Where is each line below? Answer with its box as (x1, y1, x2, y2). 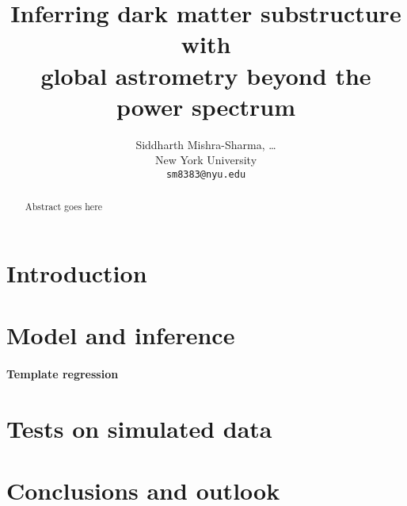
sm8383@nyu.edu (165, 168, 246, 180)
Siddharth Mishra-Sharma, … (135, 136, 276, 152)
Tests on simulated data (6, 412, 272, 444)
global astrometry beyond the (40, 59, 371, 91)
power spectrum (116, 90, 296, 122)
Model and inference (6, 319, 235, 351)
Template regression (6, 366, 119, 382)
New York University (154, 151, 257, 168)
